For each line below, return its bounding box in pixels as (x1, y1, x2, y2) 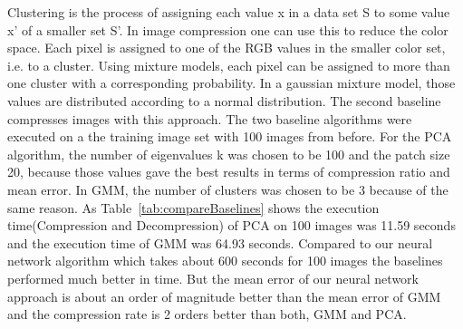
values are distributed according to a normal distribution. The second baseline (7, 91, 441, 110)
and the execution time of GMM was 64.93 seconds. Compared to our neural (7, 233, 433, 252)
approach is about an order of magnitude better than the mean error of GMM (7, 286, 441, 305)
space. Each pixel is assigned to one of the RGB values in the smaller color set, (7, 38, 446, 57)
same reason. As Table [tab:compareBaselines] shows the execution (7, 198, 380, 217)
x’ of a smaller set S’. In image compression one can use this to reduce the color (7, 20, 449, 39)
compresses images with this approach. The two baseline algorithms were (7, 109, 412, 128)
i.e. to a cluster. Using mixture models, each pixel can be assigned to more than (7, 55, 450, 74)
